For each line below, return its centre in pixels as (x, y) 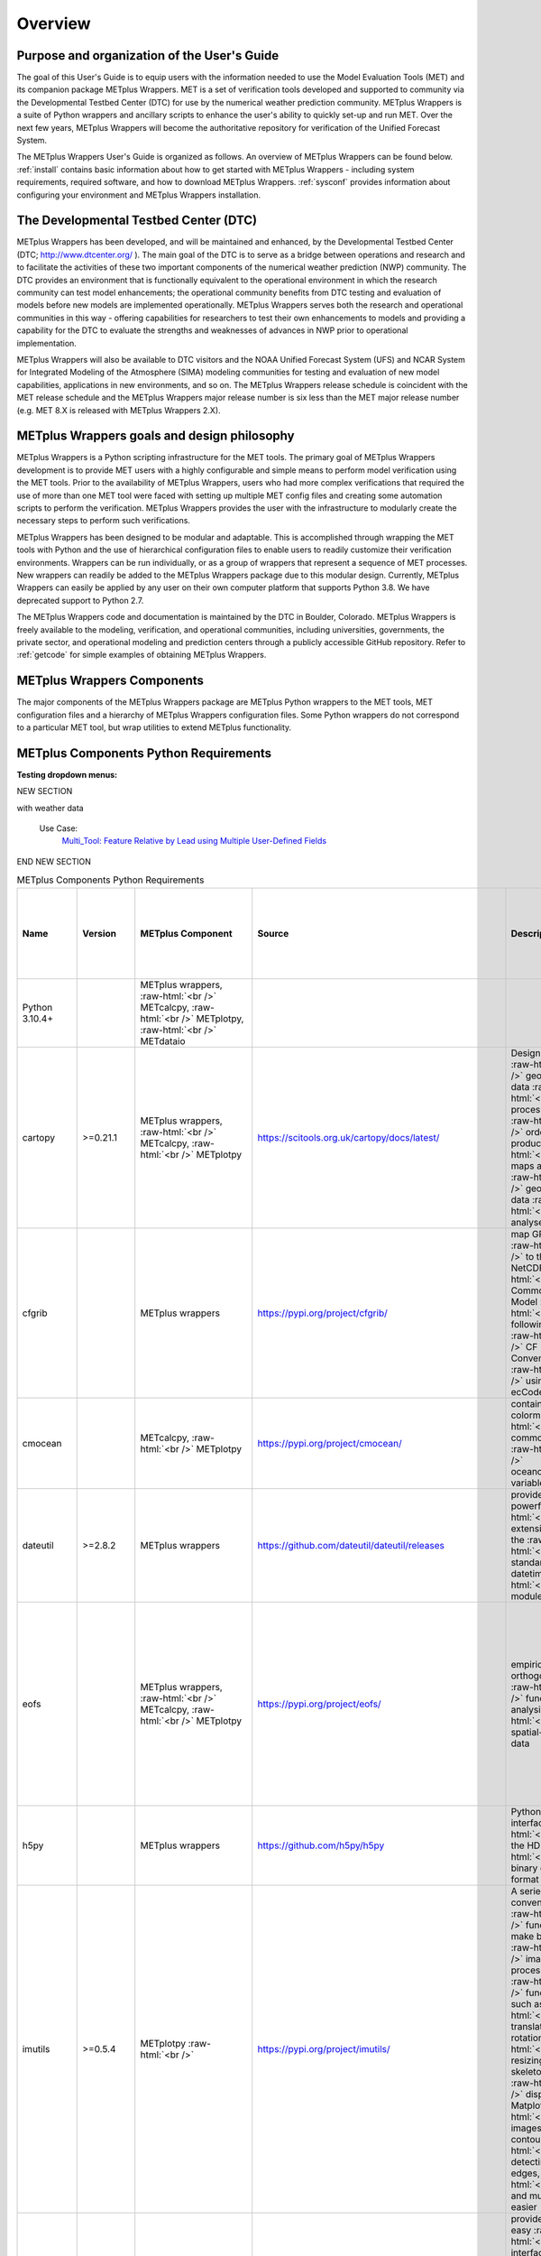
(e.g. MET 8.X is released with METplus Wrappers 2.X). (119, 410)
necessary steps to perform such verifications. (104, 521)
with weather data (50, 808)
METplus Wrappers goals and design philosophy (156, 436)
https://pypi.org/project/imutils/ (324, 2048)
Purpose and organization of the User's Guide (148, 55)
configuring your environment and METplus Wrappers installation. (139, 195)
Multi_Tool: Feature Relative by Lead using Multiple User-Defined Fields (194, 841)
